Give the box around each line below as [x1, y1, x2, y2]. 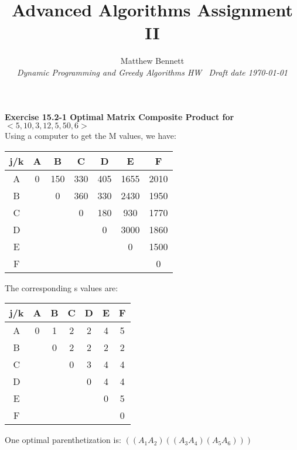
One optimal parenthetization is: [5, 434, 121, 446]
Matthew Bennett [120, 54, 185, 67]
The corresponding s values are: [5, 281, 118, 294]
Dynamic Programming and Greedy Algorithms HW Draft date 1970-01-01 [16, 66, 288, 78]
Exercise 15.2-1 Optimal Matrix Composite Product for [5, 110, 234, 122]
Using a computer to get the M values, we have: [5, 129, 176, 142]
